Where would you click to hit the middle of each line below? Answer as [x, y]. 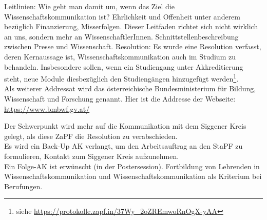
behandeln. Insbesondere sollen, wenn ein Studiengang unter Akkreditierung [124, 66]
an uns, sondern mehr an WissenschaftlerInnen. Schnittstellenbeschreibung [121, 36]
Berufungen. [23, 186]
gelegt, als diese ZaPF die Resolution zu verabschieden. [91, 136]
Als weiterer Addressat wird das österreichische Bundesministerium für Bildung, [130, 88]
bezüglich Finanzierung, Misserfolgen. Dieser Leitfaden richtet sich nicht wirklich [131, 26]
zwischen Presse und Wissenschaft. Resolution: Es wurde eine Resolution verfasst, [133, 46]
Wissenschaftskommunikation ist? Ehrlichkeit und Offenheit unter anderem [122, 16]
